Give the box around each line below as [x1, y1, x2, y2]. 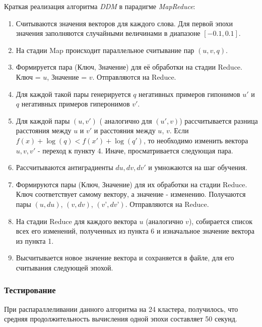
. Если [169, 125, 189, 136]
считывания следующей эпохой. [16, 262, 113, 272]
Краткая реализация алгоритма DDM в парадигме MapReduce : [4, 1, 195, 11]
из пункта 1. [16, 235, 54, 246]
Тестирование [4, 284, 56, 296]
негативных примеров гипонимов [139, 88, 240, 99]
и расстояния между [94, 125, 156, 136]
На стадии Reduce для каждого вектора [16, 215, 137, 226]
